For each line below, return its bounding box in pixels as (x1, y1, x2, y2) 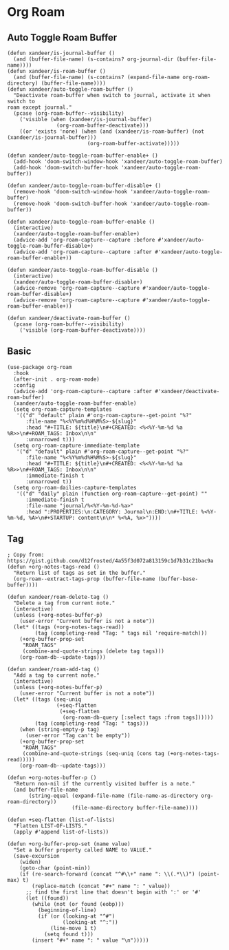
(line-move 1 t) (50, 925, 97, 931)
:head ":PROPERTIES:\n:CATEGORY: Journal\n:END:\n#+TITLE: (25, 508, 198, 515)
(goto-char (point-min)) (19, 865, 91, 872)
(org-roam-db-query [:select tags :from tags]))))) (62, 714, 214, 721)
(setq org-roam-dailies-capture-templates (13, 484, 137, 491)
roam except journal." (7, 104, 72, 111)
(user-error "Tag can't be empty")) (25, 732, 131, 739)
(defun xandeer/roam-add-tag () (7, 666, 100, 673)
